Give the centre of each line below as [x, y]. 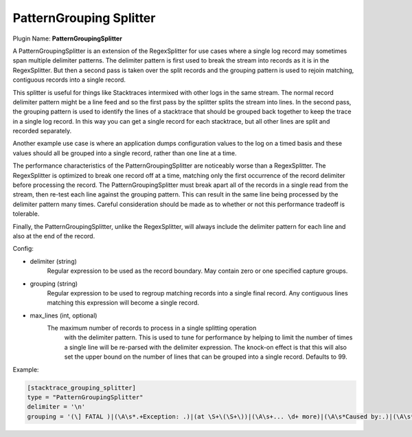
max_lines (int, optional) [64, 315]
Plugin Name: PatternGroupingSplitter [68, 38]
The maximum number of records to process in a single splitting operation [152, 328]
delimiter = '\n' [56, 407]
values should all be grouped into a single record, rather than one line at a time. [125, 153]
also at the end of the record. [54, 236]
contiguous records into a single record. [69, 80]
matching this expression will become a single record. [123, 303]
